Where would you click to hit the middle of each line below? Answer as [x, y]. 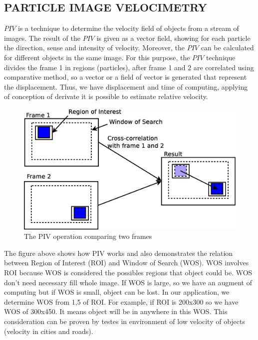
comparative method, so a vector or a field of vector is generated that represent [126, 77]
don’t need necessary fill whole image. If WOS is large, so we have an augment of [128, 282]
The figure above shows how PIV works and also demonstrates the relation [119, 253]
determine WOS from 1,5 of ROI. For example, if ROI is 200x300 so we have [121, 301]
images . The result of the [42, 38]
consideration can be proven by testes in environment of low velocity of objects [125, 321]
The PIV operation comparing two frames [88, 236]
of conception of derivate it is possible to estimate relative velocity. [106, 96]
